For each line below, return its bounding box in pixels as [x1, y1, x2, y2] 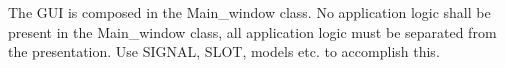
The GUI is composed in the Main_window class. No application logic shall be [8, 2, 491, 22]
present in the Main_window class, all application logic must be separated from [8, 21, 497, 42]
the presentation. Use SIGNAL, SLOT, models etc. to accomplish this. [8, 41, 440, 62]
